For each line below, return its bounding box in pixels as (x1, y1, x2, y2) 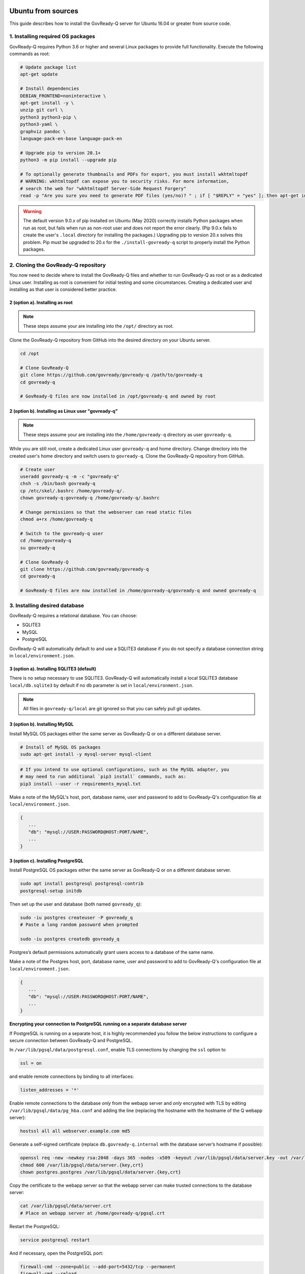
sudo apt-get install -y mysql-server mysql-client (20, 752, 152, 757)
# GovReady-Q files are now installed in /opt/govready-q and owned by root (20, 393, 216, 400)
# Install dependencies (20, 86, 80, 92)
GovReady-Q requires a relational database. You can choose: (9, 612, 137, 619)
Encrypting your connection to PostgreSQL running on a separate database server (9, 1021, 187, 1027)
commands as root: (9, 51, 50, 57)
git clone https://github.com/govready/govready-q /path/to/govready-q (20, 372, 203, 378)
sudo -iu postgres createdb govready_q (20, 936, 119, 942)
